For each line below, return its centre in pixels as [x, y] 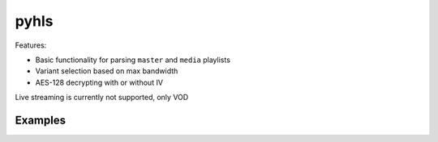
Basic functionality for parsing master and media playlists [133, 60]
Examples [41, 120]
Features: [31, 45]
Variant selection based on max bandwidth [107, 71]
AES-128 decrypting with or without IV [99, 82]
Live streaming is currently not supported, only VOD [102, 98]
